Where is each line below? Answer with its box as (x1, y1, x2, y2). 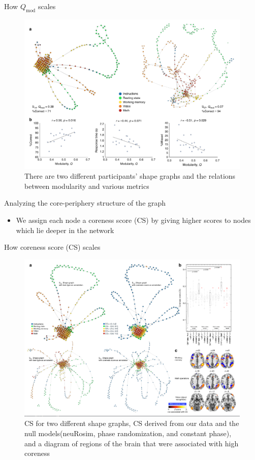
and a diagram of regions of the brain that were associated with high (24, 438, 239, 448)
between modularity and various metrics (24, 180, 149, 191)
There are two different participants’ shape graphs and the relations (24, 171, 236, 181)
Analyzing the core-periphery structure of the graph (4, 198, 166, 208)
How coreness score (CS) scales (4, 242, 101, 252)
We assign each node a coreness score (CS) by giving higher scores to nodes (16, 214, 251, 225)
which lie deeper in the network (16, 224, 114, 235)
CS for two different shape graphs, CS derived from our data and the (24, 418, 239, 429)
